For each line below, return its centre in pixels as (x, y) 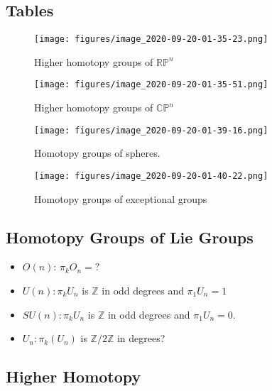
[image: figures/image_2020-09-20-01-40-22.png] (151, 176)
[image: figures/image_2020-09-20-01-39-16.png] (151, 130)
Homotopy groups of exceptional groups (121, 198)
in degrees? (141, 338)
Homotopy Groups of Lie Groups (130, 237)
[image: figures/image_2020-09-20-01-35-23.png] (151, 39)
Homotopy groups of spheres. (97, 153)
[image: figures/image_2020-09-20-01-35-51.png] (151, 85)
